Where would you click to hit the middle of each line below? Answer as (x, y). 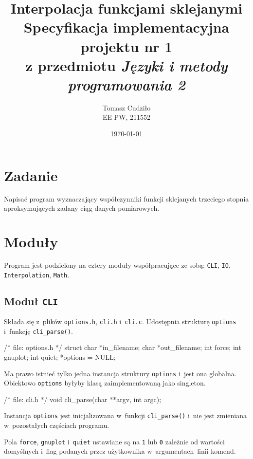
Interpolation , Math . (37, 274)
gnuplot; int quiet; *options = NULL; (60, 357)
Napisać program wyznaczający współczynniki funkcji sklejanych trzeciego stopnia (126, 198)
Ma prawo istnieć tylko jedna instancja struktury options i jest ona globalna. (120, 373)
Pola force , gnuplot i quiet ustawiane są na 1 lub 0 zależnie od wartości (114, 441)
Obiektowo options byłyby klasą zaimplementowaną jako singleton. (105, 383)
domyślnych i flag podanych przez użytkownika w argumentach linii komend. (120, 451)
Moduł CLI (31, 301)
